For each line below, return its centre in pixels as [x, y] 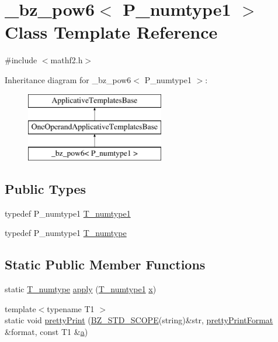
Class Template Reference [111, 32]
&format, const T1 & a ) [46, 331]
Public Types [46, 188]
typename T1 [71, 308]
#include [21, 60]
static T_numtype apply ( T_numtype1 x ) [81, 289]
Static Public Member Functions [105, 264]
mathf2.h [67, 60]
